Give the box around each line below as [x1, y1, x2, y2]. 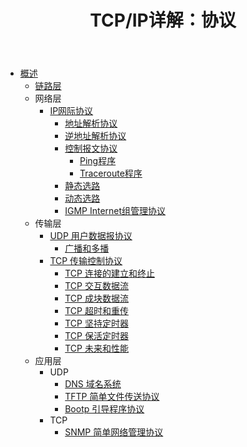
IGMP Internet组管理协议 [64, 205, 167, 217]
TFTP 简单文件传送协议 [64, 391, 160, 403]
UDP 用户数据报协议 [49, 230, 133, 242]
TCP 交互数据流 [64, 280, 129, 292]
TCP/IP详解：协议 [89, 9, 237, 32]
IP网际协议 [49, 105, 94, 117]
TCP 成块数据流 [64, 292, 129, 305]
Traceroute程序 [79, 167, 143, 180]
